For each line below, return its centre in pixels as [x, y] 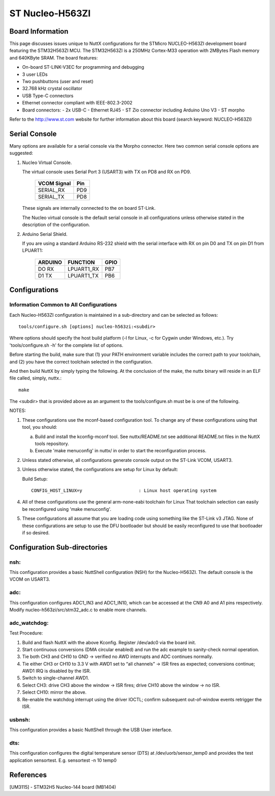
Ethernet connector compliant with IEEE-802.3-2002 [77, 103]
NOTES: [18, 410]
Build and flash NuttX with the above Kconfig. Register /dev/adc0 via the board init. [109, 642]
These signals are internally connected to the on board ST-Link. [89, 208]
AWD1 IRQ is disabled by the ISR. [57, 671]
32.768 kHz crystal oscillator [52, 89]
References [28, 775]
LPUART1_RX [83, 269]
